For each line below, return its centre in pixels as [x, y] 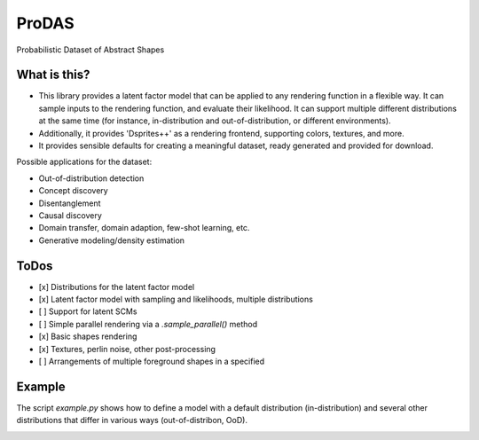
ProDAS [45, 23]
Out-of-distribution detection [91, 178]
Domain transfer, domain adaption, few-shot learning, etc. [144, 228]
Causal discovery [70, 215]
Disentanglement [70, 203]
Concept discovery [73, 191]
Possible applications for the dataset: [84, 162]
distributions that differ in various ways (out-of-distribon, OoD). [132, 420]
